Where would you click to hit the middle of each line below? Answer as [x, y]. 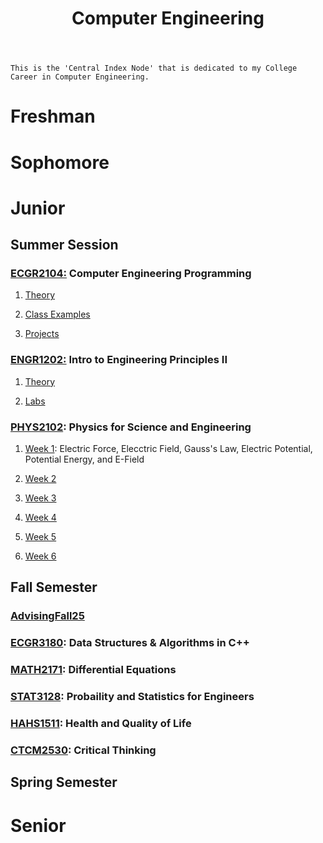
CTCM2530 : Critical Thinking [83, 750]
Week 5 [40, 537]
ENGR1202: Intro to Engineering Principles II [119, 360]
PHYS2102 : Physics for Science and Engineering [131, 427]
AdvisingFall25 [47, 616]
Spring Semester [64, 782]
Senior [38, 825]
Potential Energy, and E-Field [84, 459]
